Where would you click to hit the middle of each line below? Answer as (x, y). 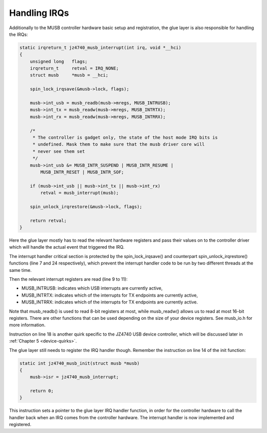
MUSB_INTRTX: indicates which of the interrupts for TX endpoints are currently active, (110, 295)
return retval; (48, 220)
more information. (27, 325)
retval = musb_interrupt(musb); (79, 193)
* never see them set (59, 151)
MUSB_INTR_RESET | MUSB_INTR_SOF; (82, 172)
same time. (21, 270)
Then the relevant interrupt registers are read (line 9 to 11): (68, 279)
